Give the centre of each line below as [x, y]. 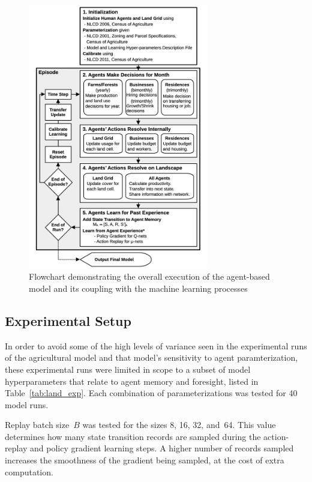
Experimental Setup [68, 320]
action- [276, 436]
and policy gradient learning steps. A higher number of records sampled [162, 448]
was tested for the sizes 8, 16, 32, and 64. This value [179, 425]
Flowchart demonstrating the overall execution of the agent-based [149, 276]
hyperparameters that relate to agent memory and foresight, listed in [132, 381]
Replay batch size [37, 425]
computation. [29, 471]
